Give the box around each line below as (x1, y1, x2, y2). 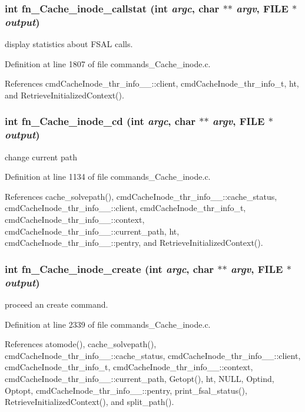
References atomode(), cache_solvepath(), (5, 338, 157, 350)
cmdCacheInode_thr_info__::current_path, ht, (5, 225, 180, 237)
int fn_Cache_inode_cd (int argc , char (5, 114, 196, 128)
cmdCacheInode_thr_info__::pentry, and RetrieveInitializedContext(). (5, 236, 263, 249)
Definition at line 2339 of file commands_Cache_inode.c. (5, 318, 211, 330)
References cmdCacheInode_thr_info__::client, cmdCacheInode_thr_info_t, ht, (5, 77, 299, 90)
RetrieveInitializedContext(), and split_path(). (5, 395, 174, 408)
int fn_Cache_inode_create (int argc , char (5, 261, 214, 276)
